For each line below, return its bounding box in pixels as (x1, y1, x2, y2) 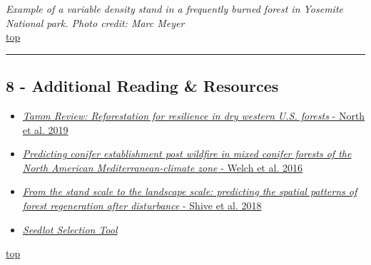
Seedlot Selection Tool (22, 222, 118, 237)
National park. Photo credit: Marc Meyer (6, 15, 185, 30)
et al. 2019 (22, 122, 68, 137)
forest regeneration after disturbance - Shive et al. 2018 (22, 197, 262, 212)
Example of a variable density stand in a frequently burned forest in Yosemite (6, 1, 343, 16)
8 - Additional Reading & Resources (6, 75, 279, 97)
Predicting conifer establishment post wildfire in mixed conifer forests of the (22, 146, 352, 161)
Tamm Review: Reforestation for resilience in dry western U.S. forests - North (22, 108, 365, 123)
